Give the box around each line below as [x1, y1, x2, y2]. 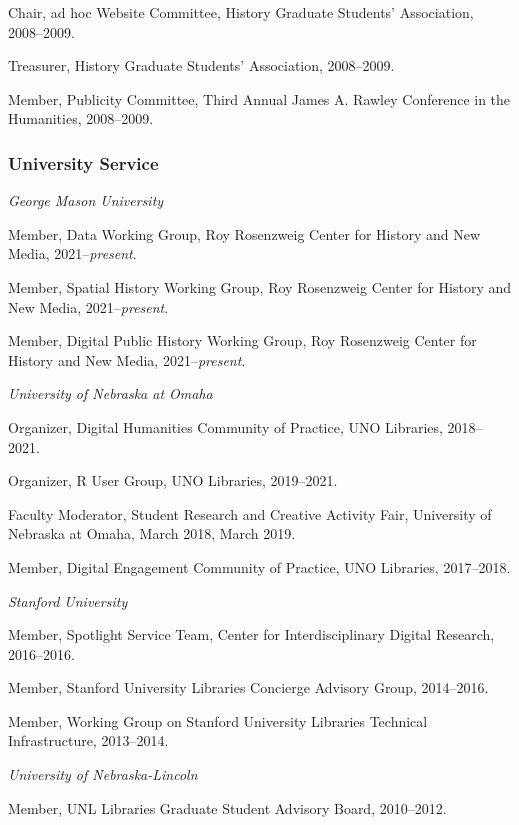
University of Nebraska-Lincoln [8, 764, 198, 785]
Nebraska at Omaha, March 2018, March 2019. [8, 523, 296, 544]
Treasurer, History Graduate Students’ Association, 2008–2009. [8, 55, 395, 76]
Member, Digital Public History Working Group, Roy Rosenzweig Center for [8, 330, 477, 351]
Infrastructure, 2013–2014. [8, 730, 169, 751]
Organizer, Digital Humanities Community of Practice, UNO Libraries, [8, 416, 443, 437]
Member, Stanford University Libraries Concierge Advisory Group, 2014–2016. [8, 677, 489, 698]
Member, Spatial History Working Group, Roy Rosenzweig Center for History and [8, 276, 512, 297]
